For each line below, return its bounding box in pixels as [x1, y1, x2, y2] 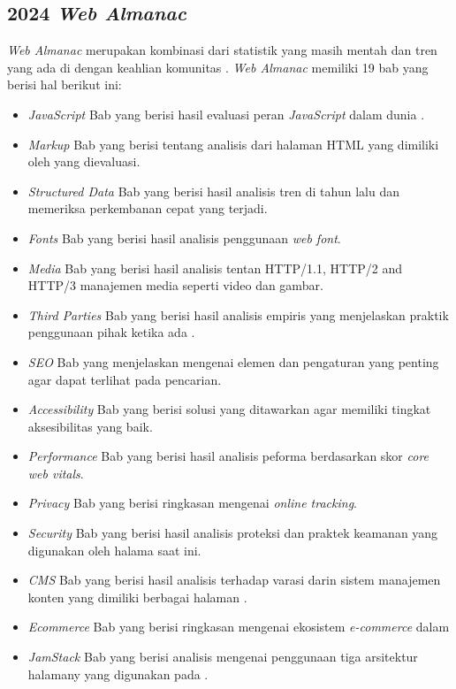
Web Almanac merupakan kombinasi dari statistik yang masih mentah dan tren [7, 41, 437, 59]
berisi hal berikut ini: [7, 75, 122, 94]
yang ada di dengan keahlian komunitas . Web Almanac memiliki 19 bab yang [7, 57, 429, 76]
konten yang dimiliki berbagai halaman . [27, 587, 247, 606]
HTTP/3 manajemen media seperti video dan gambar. [27, 276, 323, 295]
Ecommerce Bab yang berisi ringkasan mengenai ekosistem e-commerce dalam [27, 617, 450, 636]
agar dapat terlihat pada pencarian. [27, 370, 222, 388]
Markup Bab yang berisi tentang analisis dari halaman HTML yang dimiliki [27, 134, 439, 153]
